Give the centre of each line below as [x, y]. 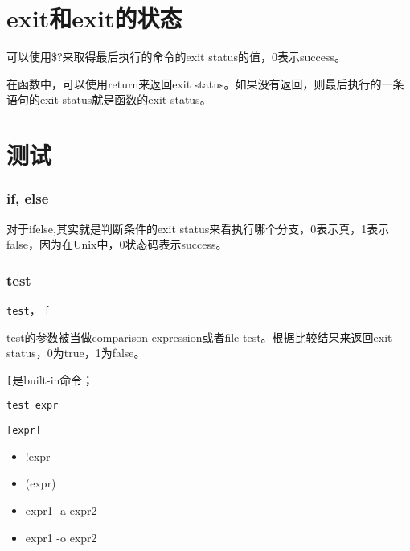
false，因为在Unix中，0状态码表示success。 [117, 244]
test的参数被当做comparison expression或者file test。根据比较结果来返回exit [199, 337]
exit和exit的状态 [94, 18]
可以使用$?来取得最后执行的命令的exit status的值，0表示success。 [176, 57]
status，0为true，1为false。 [76, 353]
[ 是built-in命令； [50, 379]
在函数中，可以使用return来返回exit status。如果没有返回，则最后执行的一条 [205, 83]
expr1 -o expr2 [61, 537]
